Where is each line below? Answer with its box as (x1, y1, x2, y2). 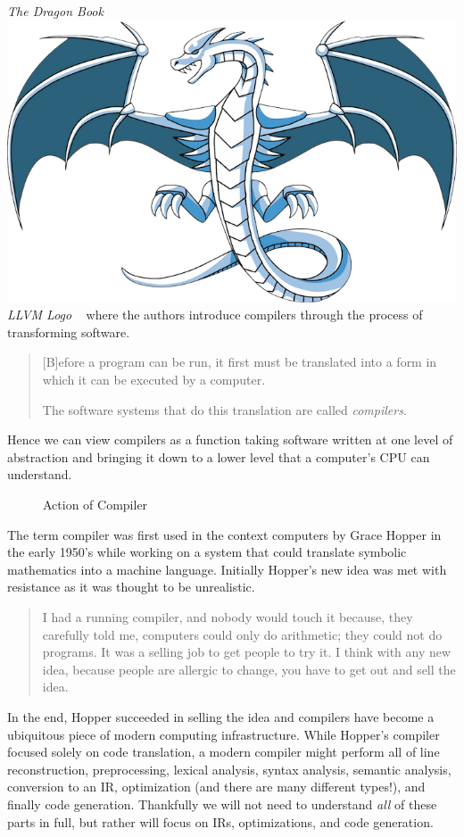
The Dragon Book (7, 2, 104, 20)
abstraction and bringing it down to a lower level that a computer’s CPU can (7, 447, 430, 466)
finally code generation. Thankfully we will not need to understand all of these (7, 794, 437, 813)
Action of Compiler (43, 495, 148, 514)
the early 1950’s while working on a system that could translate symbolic (7, 543, 407, 561)
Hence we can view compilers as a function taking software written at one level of (7, 430, 453, 449)
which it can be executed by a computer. (42, 370, 266, 389)
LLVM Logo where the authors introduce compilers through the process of (7, 305, 423, 324)
